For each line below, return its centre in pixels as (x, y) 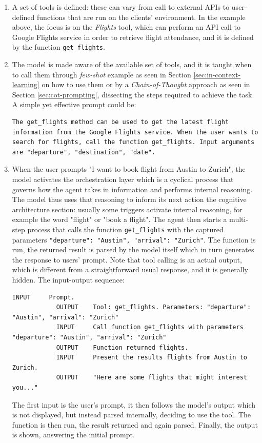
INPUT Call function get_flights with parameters (150, 327)
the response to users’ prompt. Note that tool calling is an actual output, (127, 259)
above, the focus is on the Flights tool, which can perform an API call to (126, 27)
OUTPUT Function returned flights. (122, 347)
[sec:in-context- (217, 74)
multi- (239, 219)
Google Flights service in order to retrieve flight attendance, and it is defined (133, 37)
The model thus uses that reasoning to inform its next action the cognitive (129, 199)
